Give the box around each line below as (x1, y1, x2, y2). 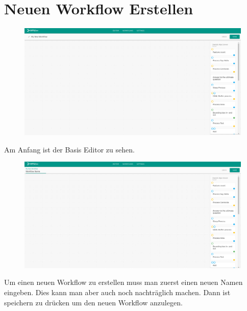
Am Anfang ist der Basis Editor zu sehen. (4, 144, 135, 154)
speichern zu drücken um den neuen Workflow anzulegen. (4, 297, 183, 307)
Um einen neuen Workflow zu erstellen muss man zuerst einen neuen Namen (4, 277, 243, 287)
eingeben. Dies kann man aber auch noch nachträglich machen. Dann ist (4, 287, 231, 298)
